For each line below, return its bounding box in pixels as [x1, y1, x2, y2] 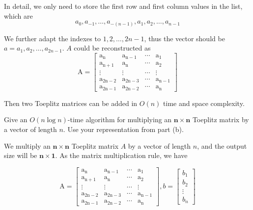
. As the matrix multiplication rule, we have [55, 150, 188, 160]
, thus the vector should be [144, 33, 225, 43]
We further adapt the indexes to [4, 33, 101, 43]
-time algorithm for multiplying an [67, 114, 172, 125]
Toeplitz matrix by [192, 114, 249, 125]
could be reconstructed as [74, 43, 151, 53]
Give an [4, 114, 28, 125]
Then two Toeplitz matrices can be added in [4, 98, 138, 108]
